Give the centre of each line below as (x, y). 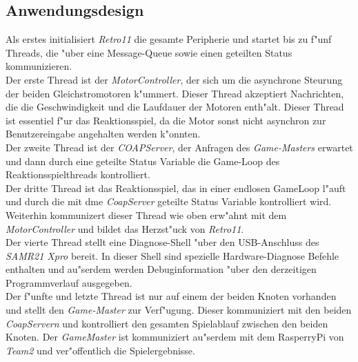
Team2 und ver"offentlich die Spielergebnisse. (100, 350)
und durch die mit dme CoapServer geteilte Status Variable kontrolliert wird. (169, 201)
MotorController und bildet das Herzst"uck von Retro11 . (125, 228)
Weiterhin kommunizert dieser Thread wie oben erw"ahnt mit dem (146, 215)
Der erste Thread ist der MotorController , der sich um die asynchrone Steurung (174, 79)
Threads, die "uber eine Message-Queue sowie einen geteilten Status (149, 52)
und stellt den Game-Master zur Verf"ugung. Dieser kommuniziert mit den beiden (179, 310)
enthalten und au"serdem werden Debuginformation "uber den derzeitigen (161, 269)
